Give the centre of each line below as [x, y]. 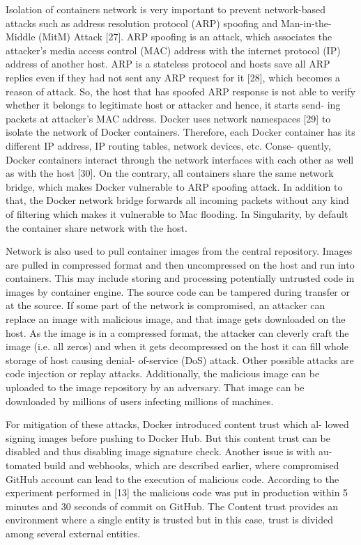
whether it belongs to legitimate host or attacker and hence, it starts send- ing [173, 105]
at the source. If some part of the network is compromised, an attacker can [166, 305]
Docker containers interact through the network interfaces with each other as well [180, 159]
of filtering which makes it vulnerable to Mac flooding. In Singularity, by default [177, 213]
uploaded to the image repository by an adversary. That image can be [155, 387]
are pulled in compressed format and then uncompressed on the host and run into [180, 264]
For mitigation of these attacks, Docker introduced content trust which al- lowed [177, 424]
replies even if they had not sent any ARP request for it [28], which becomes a [173, 77]
